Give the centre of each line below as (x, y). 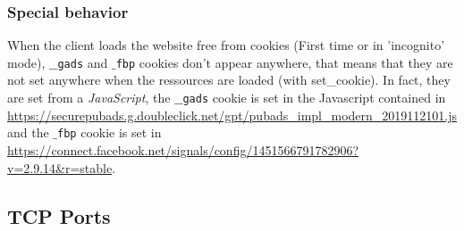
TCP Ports (59, 215)
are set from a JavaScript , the (89, 98)
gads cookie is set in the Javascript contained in (314, 98)
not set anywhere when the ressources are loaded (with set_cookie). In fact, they (229, 80)
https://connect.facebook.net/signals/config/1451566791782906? (183, 149)
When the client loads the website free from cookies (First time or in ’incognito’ (226, 45)
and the (28, 132)
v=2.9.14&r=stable (60, 167)
